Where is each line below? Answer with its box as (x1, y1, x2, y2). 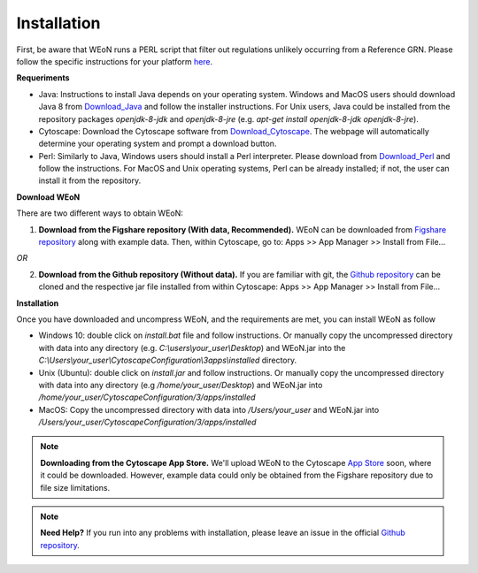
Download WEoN (16, 191, 81, 202)
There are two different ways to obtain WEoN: (16, 208, 183, 218)
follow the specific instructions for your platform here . (16, 56, 213, 66)
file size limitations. (40, 482, 111, 493)
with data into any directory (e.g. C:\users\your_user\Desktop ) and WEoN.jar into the (38, 342, 346, 353)
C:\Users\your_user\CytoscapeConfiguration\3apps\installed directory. (38, 355, 297, 366)
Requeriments (16, 73, 70, 83)
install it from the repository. (38, 175, 142, 186)
